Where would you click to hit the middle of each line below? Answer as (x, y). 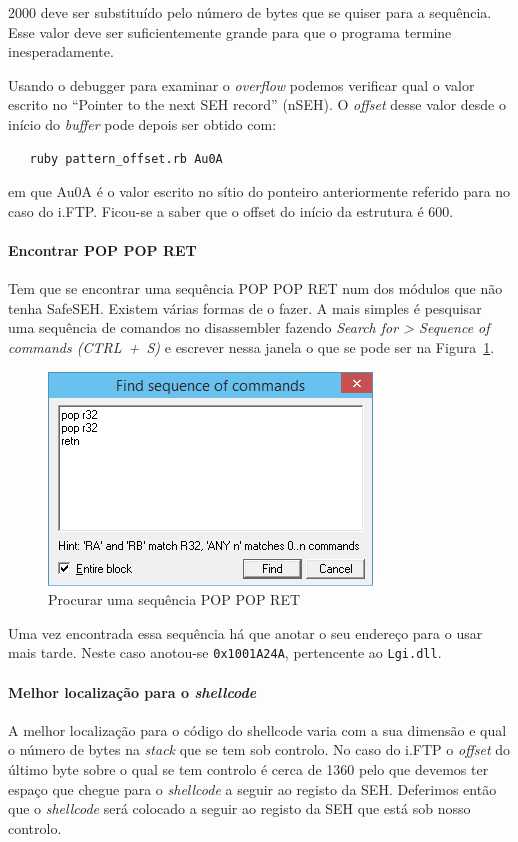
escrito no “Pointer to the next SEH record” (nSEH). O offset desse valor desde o (257, 104)
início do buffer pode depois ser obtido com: (142, 123)
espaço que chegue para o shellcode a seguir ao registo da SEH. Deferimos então (252, 788)
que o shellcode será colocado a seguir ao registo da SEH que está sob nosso (239, 808)
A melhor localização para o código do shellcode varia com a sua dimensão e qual (257, 729)
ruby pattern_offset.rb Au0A (126, 158)
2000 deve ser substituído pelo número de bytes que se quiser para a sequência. (250, 12)
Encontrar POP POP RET (102, 249)
